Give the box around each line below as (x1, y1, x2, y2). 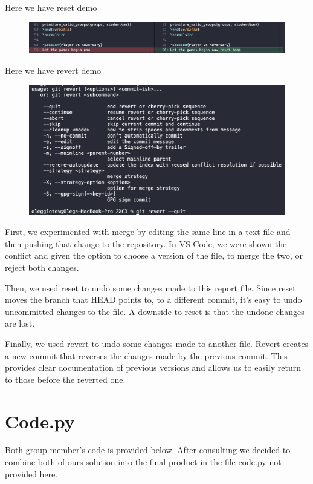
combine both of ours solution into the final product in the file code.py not (5, 456, 282, 468)
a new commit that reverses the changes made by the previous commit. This (5, 349, 288, 362)
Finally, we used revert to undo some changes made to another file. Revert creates (5, 337, 309, 350)
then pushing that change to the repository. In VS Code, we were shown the (5, 237, 287, 250)
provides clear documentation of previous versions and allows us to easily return (5, 361, 301, 374)
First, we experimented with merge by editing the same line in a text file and (5, 225, 291, 238)
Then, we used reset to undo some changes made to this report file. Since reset (5, 281, 296, 294)
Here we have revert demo (5, 64, 102, 76)
